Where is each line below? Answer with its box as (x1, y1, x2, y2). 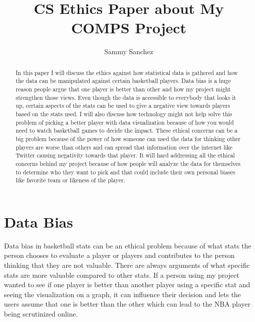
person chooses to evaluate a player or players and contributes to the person (4, 250, 235, 260)
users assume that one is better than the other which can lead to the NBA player (4, 299, 251, 309)
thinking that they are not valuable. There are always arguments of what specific (4, 260, 250, 270)
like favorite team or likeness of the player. (15, 176, 125, 184)
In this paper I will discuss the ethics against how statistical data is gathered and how (15, 68, 238, 77)
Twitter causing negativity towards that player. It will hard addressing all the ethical (15, 151, 235, 160)
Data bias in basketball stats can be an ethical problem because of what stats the (4, 240, 252, 250)
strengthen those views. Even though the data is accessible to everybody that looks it (15, 93, 236, 101)
